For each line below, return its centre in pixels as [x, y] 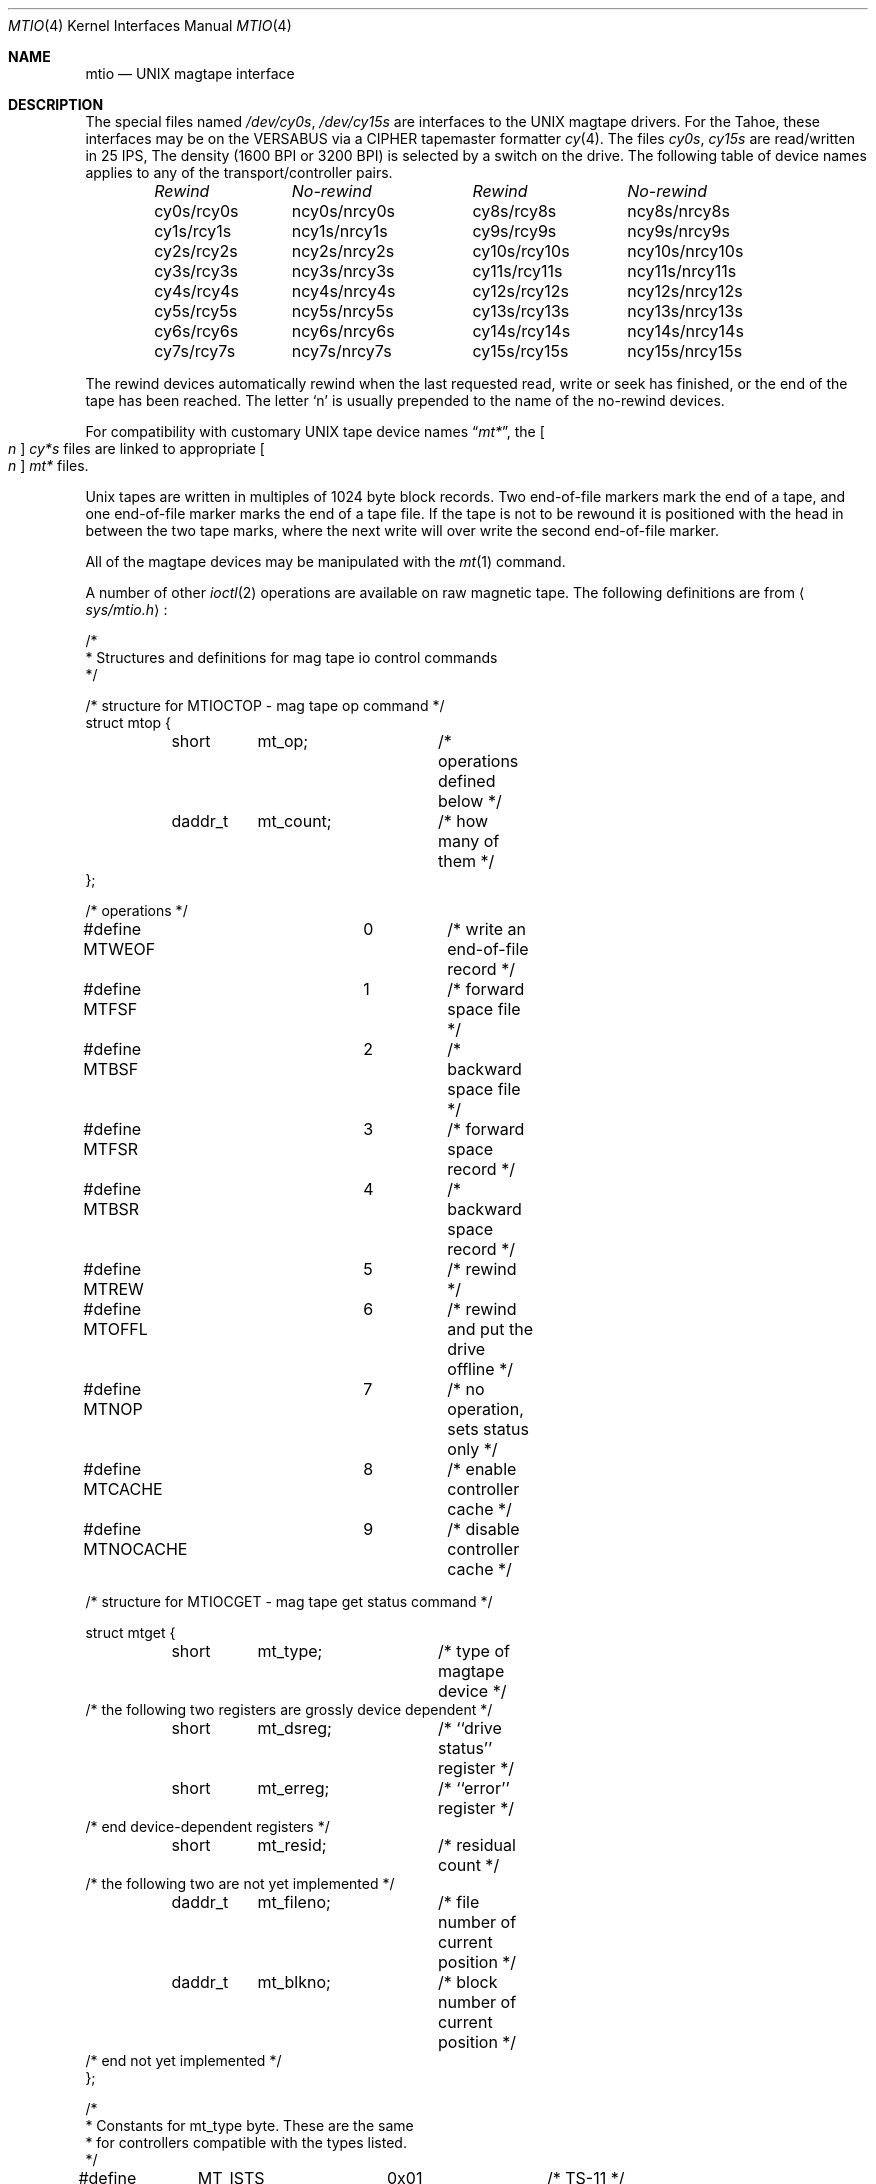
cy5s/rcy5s [196, 311]
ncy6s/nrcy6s [343, 331]
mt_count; [294, 821]
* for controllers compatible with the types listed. [246, 2142]
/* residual [476, 1845]
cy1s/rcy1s [193, 231]
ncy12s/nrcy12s [685, 291]
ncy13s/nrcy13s [685, 311]
